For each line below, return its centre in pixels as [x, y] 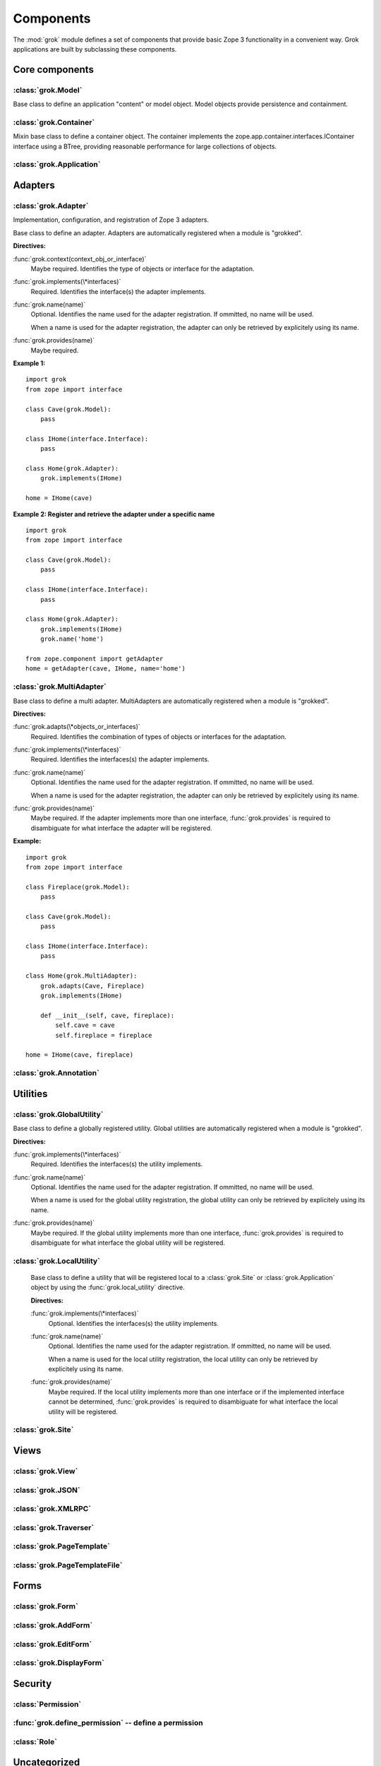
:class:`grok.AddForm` [53, 1625]
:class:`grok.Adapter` [51, 206]
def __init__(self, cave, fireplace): [107, 1015]
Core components [54, 70]
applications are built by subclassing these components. [95, 49]
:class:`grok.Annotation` [56, 1073]
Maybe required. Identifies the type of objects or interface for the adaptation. [143, 268]
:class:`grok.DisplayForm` [59, 1663]
